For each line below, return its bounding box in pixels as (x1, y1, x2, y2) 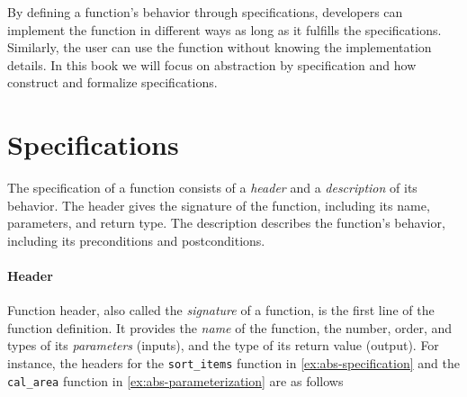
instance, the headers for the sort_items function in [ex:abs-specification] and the (7, 354, 460, 373)
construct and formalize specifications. (7, 73, 218, 92)
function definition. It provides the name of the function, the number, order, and (7, 318, 453, 337)
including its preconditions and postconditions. (7, 230, 265, 249)
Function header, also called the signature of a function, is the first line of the (7, 301, 435, 320)
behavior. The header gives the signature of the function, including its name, (7, 195, 430, 214)
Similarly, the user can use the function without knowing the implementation (7, 38, 432, 57)
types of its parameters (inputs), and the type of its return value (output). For (7, 336, 439, 355)
